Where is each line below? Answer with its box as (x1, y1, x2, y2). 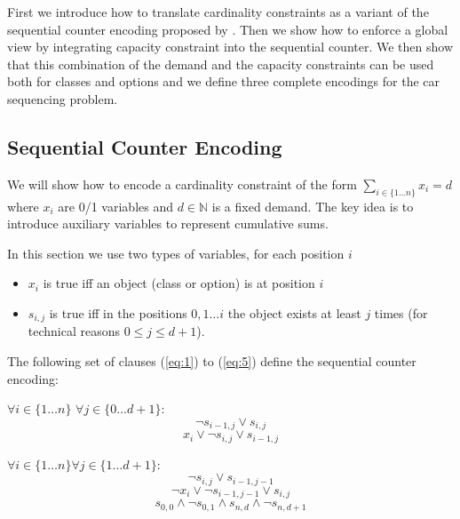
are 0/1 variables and (58, 196, 173, 215)
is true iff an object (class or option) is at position (43, 274, 315, 292)
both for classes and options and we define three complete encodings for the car (7, 72, 440, 91)
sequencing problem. (7, 89, 118, 108)
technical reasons (28, 322, 121, 340)
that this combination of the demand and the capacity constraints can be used (7, 54, 434, 73)
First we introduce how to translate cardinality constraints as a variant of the (7, 3, 429, 20)
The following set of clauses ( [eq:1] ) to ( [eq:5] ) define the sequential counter (7, 351, 416, 370)
